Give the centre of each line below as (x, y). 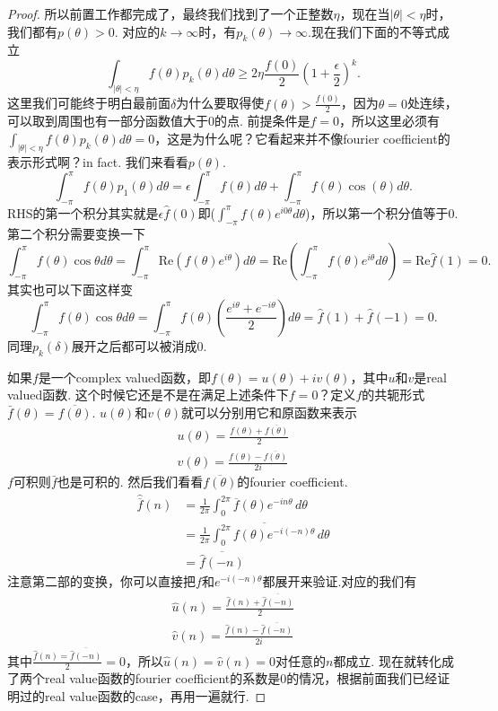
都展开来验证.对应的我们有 (340, 581)
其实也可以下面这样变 (70, 290)
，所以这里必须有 (390, 121)
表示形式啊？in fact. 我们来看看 (98, 161)
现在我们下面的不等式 (374, 31)
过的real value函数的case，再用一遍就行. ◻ (143, 695)
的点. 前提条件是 (262, 121)
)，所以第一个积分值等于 (377, 212)
